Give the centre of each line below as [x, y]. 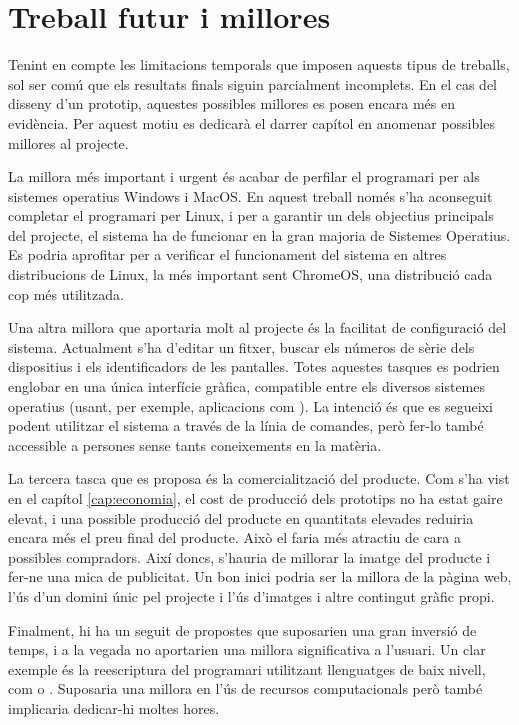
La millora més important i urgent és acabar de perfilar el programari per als [244, 176]
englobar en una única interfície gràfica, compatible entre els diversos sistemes [247, 386]
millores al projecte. [68, 142]
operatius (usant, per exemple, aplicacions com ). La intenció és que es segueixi [250, 405]
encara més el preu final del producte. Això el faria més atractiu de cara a [235, 537]
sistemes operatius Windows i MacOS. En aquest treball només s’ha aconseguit [250, 195]
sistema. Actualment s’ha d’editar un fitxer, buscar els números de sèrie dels [241, 346]
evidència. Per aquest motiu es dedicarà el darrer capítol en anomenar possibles [251, 122]
